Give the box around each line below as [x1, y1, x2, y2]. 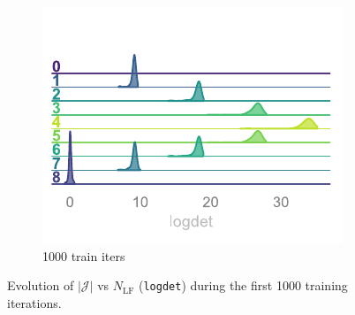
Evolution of [7, 276, 74, 295]
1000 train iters [42, 246, 125, 265]
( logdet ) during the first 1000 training [138, 276, 348, 295]
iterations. [7, 293, 62, 311]
